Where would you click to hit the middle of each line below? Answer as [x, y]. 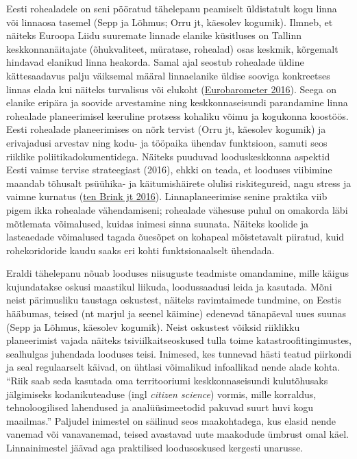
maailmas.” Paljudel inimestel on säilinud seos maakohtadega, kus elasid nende [171, 420]
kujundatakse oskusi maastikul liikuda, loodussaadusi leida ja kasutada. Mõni [169, 286]
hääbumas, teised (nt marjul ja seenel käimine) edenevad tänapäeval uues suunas [176, 313]
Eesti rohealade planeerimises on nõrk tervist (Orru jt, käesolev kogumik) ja [166, 129]
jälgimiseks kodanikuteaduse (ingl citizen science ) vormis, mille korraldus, [161, 394]
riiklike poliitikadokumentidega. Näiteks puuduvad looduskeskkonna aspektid [168, 156]
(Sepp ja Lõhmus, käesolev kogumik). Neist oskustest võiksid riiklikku [153, 326]
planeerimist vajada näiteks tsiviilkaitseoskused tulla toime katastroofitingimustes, [179, 340]
